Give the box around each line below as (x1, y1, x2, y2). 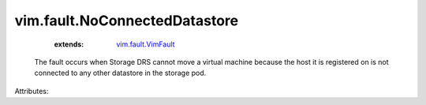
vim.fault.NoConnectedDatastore (14, 12, 239, 29)
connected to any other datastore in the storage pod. (34, 68, 207, 78)
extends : (54, 39, 84, 49)
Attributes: (14, 86, 49, 96)
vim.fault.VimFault (116, 39, 175, 49)
